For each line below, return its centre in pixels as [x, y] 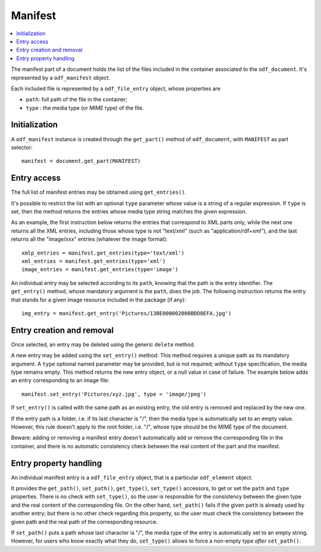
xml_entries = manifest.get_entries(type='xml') [94, 261]
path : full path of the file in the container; [77, 100]
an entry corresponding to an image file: [60, 380]
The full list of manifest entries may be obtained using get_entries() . [99, 192]
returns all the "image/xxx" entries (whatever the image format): [89, 239]
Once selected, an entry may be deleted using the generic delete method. [103, 344]
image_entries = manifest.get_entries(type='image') [100, 269]
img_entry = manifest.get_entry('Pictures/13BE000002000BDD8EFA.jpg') [127, 313]
